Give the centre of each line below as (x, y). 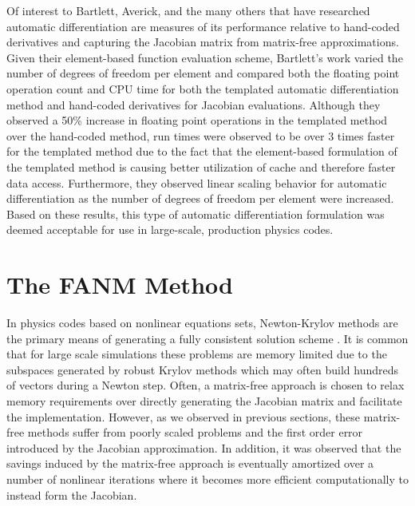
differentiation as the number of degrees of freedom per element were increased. (200, 198)
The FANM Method (120, 285)
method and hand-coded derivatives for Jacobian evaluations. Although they (194, 104)
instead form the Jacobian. (72, 494)
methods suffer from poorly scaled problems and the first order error (195, 432)
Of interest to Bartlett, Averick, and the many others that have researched (188, 10)
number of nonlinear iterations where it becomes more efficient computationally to (207, 478)
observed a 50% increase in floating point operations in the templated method (197, 120)
